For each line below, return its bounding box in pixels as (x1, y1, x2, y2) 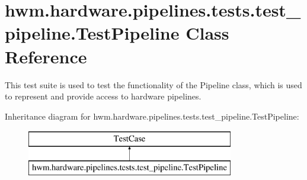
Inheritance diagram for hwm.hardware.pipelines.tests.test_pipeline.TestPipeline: (5, 110, 299, 122)
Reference (5, 44, 87, 68)
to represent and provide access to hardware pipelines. (5, 90, 202, 102)
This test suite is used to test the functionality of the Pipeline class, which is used (5, 78, 302, 91)
